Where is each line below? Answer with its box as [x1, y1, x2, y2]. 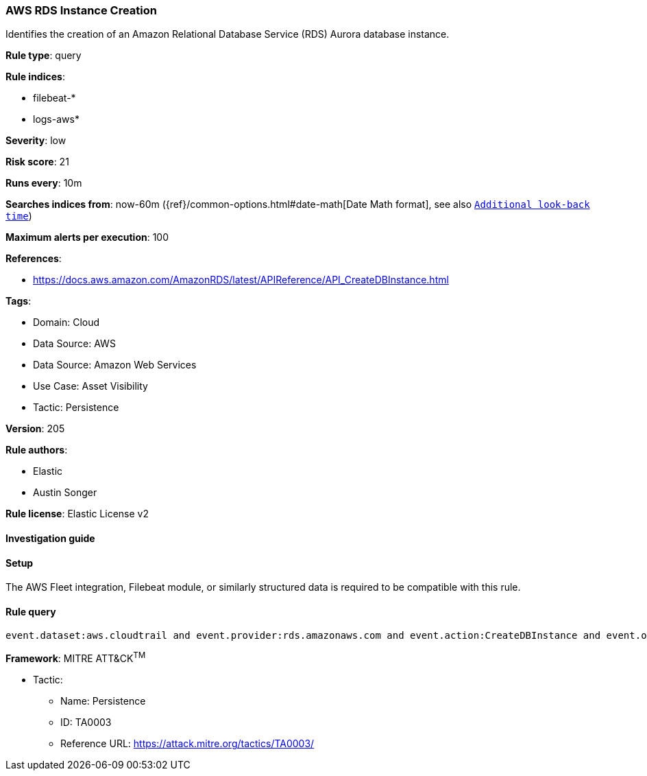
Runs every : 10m [5, 177, 82, 189]
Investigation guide [5, 532, 95, 544]
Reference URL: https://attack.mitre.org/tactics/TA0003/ [60, 738, 315, 750]
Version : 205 [5, 423, 65, 435]
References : [5, 252, 62, 265]
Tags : [5, 295, 32, 307]
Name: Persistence [60, 695, 146, 707]
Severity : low [5, 134, 66, 147]
